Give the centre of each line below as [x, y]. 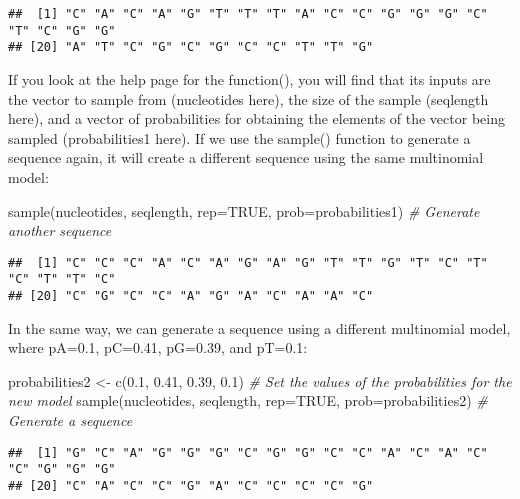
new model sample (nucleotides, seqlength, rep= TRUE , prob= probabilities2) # [248, 400]
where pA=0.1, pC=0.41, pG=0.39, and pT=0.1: [158, 347]
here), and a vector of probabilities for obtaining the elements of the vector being [256, 118]
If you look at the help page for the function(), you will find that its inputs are [249, 78]
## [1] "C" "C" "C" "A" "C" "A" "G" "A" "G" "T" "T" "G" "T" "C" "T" [248, 262]
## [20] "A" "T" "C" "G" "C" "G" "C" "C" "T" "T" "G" [191, 47]
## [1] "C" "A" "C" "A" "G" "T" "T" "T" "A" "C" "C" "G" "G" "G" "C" [248, 14]
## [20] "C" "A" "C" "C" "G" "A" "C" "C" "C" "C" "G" [191, 485]
